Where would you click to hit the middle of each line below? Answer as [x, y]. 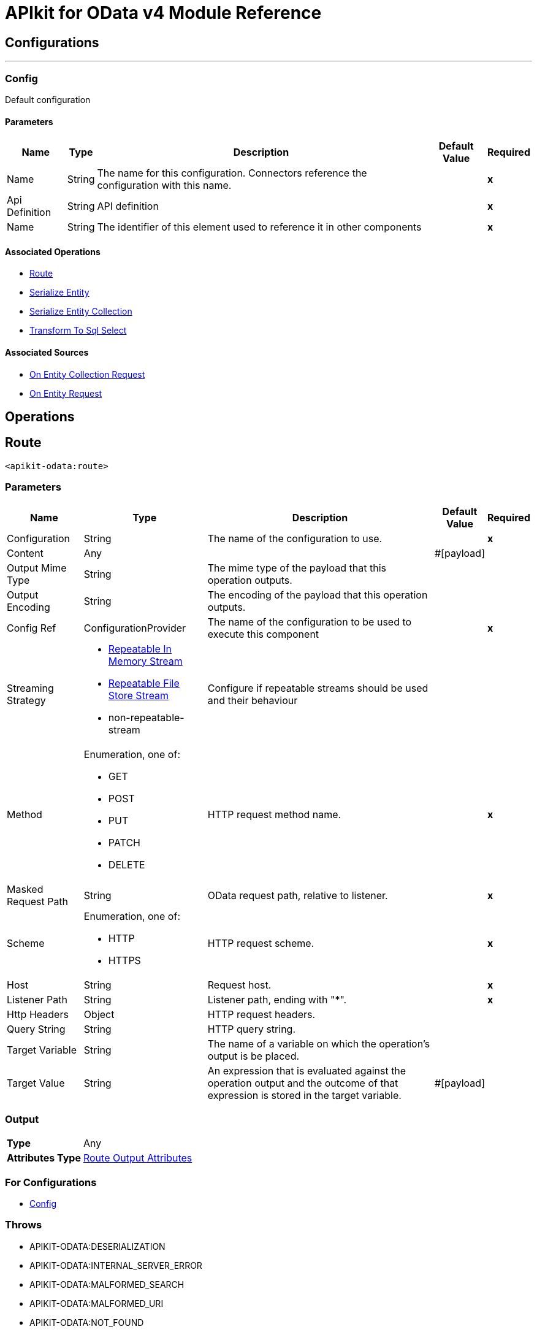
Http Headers [38, 1014]
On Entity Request [66, 393]
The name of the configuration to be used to [310, 622]
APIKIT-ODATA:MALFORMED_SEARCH [107, 1284]
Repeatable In [140, 649]
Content [25, 553]
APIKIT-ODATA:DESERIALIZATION [97, 1246]
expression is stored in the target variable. [304, 1095]
